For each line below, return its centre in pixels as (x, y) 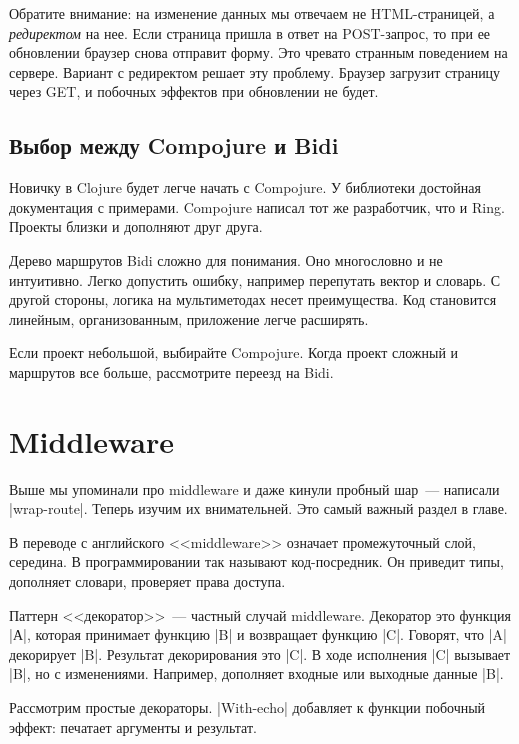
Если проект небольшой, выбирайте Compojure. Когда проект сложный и (234, 352)
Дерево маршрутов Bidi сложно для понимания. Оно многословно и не (226, 259)
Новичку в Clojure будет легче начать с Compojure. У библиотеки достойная (245, 187)
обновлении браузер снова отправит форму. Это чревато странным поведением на (258, 52)
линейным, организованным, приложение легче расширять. (189, 318)
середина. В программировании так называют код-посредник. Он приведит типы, (256, 561)
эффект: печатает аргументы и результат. (133, 726)
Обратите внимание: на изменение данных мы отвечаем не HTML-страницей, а (252, 13)
